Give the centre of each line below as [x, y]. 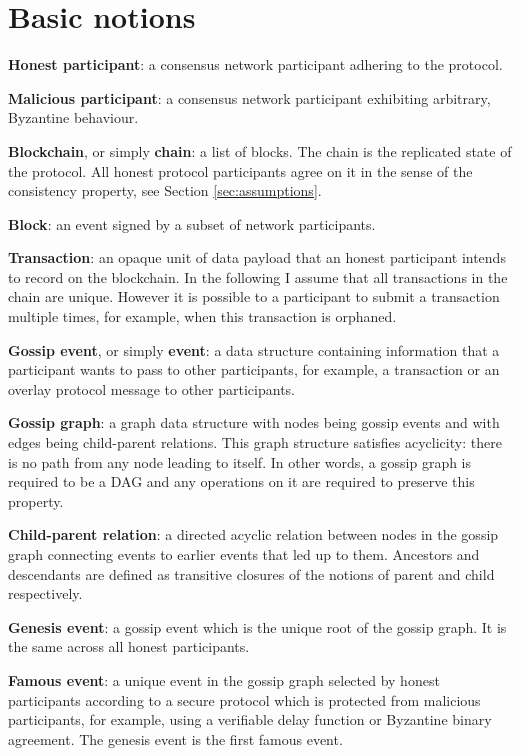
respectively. [45, 593]
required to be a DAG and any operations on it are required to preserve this [241, 481]
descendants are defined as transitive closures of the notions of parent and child [251, 573]
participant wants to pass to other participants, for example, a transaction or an [254, 369]
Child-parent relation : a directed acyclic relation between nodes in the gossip [253, 534]
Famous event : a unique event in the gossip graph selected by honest [224, 679]
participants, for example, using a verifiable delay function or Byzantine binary [250, 719]
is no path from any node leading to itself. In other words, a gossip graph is [240, 461]
